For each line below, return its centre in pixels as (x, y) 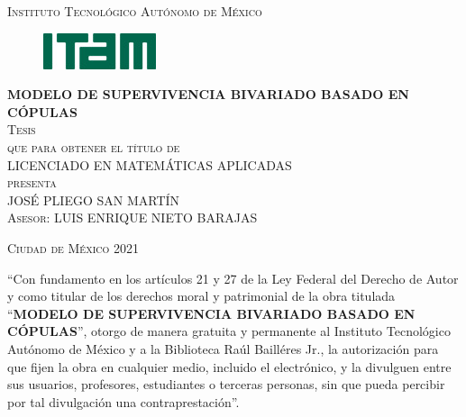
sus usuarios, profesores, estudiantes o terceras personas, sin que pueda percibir (226, 384)
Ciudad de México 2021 (73, 247)
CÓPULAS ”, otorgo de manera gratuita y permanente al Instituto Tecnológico (229, 331)
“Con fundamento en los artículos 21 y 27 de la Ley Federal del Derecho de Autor (233, 278)
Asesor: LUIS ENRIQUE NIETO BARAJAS (132, 218)
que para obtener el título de (94, 146)
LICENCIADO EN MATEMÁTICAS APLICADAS (150, 164)
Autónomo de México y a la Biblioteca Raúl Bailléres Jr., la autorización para (223, 348)
